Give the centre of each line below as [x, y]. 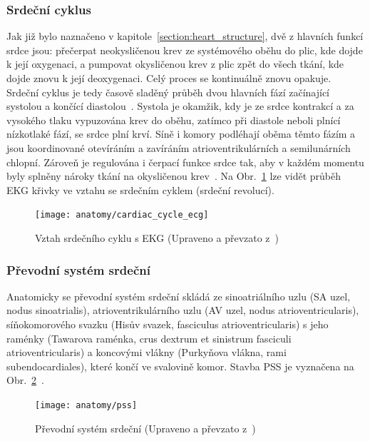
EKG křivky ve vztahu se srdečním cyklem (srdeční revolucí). [140, 189]
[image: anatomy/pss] [86, 405]
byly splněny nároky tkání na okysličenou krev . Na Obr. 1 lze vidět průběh [174, 176]
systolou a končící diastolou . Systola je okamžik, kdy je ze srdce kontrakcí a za [180, 106]
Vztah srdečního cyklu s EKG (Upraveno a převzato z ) [157, 238]
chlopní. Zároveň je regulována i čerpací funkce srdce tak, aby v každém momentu [185, 162]
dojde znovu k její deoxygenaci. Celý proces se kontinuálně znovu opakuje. [169, 78]
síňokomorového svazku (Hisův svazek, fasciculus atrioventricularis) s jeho [168, 324]
